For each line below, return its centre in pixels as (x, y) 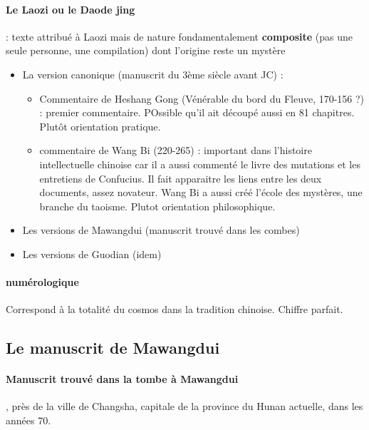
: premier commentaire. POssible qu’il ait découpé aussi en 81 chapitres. (197, 112)
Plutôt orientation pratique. (100, 126)
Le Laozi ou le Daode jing (71, 9)
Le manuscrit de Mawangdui (113, 348)
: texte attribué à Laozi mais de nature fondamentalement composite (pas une (180, 36)
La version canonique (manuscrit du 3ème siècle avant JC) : (153, 74)
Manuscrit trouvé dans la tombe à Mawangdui (122, 379)
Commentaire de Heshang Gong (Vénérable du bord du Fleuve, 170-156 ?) (202, 98)
